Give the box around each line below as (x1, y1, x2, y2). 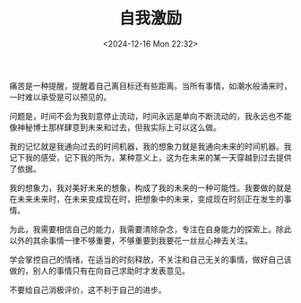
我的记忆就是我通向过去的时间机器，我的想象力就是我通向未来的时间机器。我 (9, 141, 292, 151)
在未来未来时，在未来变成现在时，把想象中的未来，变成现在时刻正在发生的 (9, 194, 284, 204)
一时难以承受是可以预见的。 (9, 91, 112, 102)
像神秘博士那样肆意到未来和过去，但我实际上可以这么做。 (9, 122, 221, 133)
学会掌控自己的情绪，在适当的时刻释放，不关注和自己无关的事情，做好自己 (9, 254, 284, 264)
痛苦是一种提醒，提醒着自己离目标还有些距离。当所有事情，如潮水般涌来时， (9, 80, 292, 91)
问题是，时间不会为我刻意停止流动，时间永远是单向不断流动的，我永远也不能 (9, 110, 292, 121)
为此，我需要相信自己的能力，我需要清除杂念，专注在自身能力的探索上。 (9, 223, 276, 234)
